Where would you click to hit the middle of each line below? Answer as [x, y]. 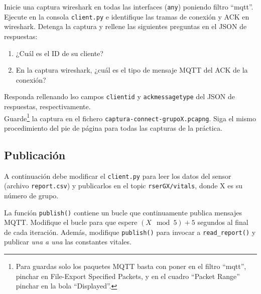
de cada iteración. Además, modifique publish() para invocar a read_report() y [130, 232]
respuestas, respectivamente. [47, 106]
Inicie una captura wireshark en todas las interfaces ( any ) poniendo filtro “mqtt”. [129, 7]
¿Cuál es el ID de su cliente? [59, 53]
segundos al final [223, 222]
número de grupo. [31, 195]
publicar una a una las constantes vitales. [68, 242]
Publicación [35, 155]
